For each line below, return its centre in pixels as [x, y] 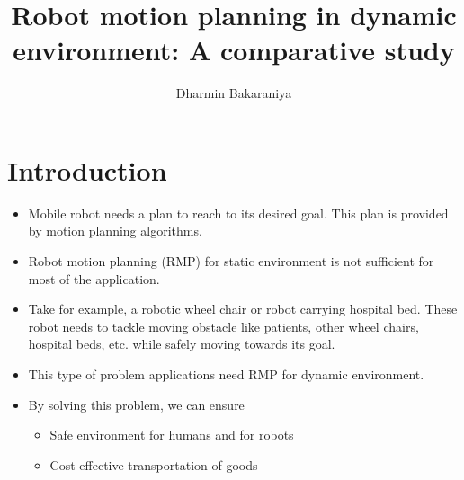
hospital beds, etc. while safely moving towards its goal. [182, 344]
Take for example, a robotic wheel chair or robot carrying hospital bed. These [243, 309]
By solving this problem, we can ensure [136, 404]
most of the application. [94, 278]
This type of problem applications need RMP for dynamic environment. [226, 374]
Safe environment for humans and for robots [172, 435]
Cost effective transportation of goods [154, 464]
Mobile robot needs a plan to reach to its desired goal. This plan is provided [238, 213]
